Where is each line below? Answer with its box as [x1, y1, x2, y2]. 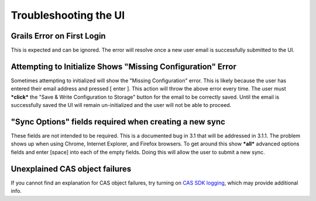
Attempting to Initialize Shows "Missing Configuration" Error [11, 61, 236, 71]
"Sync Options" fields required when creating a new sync [11, 117, 225, 127]
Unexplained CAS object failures [11, 164, 132, 174]
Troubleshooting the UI [11, 9, 125, 22]
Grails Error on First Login [11, 31, 106, 41]
